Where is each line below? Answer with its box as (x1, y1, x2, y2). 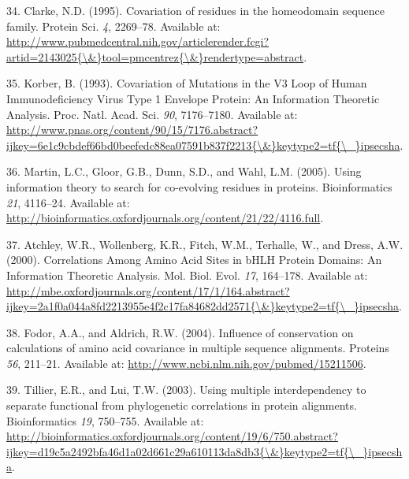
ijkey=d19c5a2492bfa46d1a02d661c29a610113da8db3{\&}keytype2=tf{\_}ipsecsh (6, 443, 403, 459)
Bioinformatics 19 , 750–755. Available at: (6, 412, 204, 429)
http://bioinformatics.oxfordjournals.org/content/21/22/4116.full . (6, 210, 324, 226)
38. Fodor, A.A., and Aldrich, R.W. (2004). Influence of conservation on (6, 324, 354, 340)
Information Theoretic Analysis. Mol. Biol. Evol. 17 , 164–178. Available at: (6, 266, 368, 283)
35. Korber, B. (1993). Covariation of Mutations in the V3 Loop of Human (6, 75, 367, 91)
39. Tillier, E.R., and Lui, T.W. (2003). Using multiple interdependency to (6, 381, 366, 398)
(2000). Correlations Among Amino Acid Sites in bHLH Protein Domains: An (6, 251, 382, 268)
